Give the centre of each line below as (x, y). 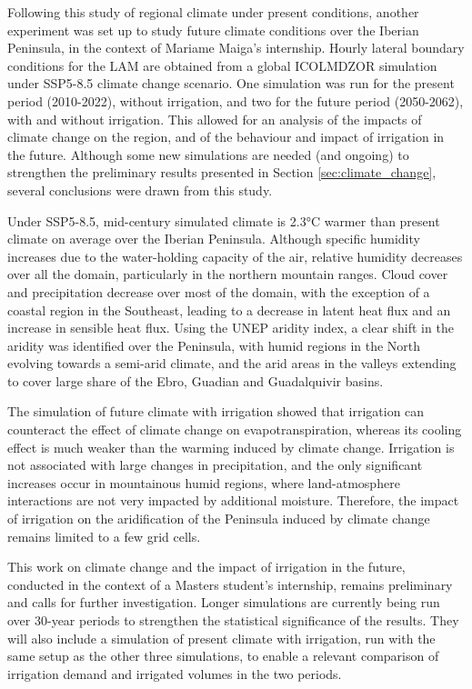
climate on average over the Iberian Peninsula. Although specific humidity (214, 239)
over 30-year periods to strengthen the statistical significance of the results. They (233, 620)
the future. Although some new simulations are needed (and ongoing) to (208, 154)
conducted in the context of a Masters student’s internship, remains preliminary (230, 584)
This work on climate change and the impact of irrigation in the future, (206, 567)
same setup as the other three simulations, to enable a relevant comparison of (223, 656)
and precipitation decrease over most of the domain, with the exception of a (219, 291)
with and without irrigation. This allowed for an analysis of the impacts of (215, 119)
